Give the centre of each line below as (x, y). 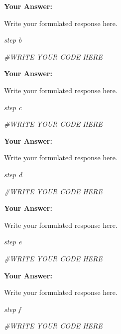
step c (13, 107)
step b (13, 40)
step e (13, 242)
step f (12, 309)
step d (13, 174)
